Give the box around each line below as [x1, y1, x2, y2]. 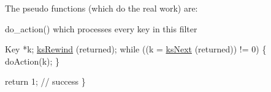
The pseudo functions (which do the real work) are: [5, 2, 198, 14]
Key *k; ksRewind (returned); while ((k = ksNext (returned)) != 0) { [5, 43, 267, 55]
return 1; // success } [5, 75, 86, 88]
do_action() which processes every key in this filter [5, 22, 197, 35]
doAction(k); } [5, 54, 60, 67]
